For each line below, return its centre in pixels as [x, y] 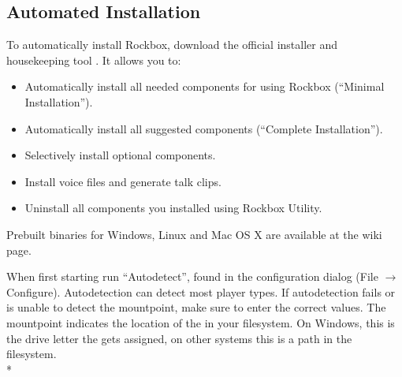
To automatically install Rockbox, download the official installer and [172, 45]
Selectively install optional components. [120, 155]
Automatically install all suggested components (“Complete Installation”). [204, 128]
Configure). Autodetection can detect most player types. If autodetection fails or [201, 291]
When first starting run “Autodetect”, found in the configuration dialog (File [192, 276]
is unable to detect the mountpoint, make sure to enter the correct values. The [196, 307]
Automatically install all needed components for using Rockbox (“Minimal [205, 86]
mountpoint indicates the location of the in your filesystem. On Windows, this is [201, 322]
